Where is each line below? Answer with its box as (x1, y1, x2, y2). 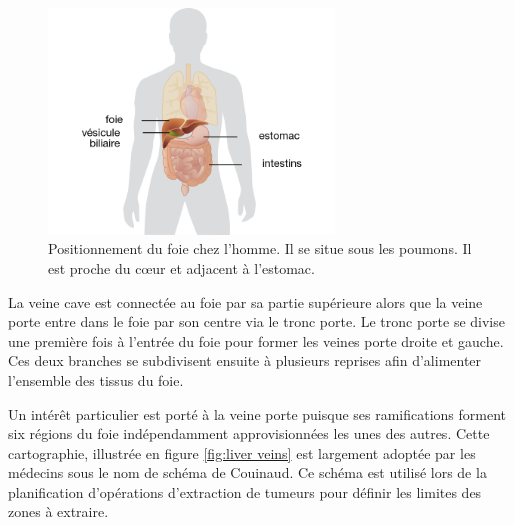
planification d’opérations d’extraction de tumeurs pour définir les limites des (8, 481, 482, 502)
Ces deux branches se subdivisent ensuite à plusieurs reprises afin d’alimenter (8, 350, 482, 371)
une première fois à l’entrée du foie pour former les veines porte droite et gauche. (8, 330, 504, 351)
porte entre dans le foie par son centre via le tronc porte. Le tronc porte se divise (8, 311, 505, 332)
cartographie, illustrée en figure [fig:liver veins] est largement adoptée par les (8, 442, 476, 463)
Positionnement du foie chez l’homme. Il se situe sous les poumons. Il (48, 238, 472, 259)
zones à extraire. (8, 501, 109, 522)
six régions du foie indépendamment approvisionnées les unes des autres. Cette (8, 423, 490, 444)
